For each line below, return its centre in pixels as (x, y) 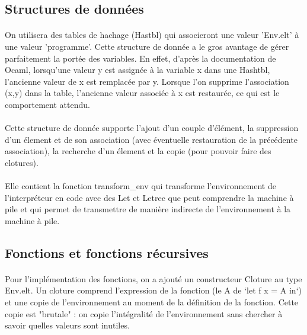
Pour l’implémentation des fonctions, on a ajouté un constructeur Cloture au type (153, 278)
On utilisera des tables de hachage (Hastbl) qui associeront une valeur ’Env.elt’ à (152, 35)
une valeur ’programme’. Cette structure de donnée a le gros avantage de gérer (147, 46)
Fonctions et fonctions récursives (107, 252)
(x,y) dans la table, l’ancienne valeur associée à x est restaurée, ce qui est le (142, 93)
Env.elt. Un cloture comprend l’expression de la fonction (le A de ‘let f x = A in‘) (153, 290)
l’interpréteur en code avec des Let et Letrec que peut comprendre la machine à (149, 197)
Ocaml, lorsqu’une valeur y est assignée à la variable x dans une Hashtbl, (137, 70)
